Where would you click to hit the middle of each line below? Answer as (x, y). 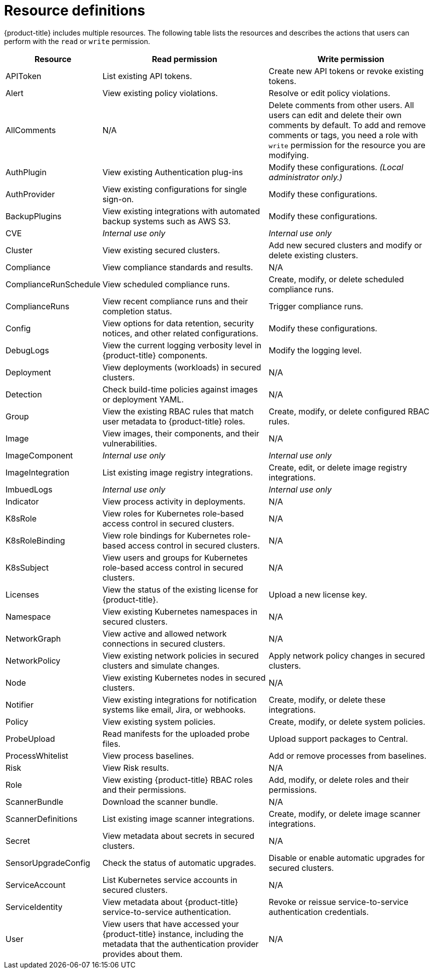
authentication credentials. (319, 912)
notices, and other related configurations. (180, 333)
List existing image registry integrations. (178, 472)
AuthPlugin (26, 172)
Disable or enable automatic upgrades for (347, 858)
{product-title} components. (155, 355)
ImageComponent (39, 455)
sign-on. (118, 199)
